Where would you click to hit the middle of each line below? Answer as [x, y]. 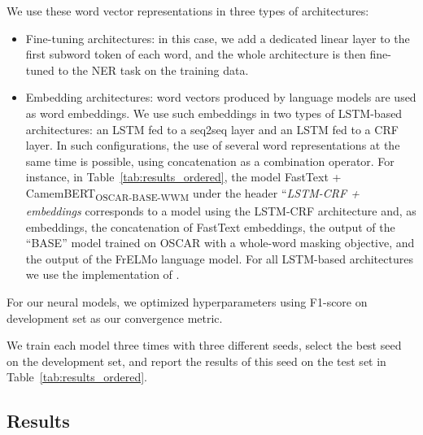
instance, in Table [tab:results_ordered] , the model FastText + [183, 177]
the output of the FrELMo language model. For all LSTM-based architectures [219, 258]
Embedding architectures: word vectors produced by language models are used [221, 97]
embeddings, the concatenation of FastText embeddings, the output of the [210, 226]
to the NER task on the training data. [153, 70]
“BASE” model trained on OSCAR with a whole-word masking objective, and [220, 243]
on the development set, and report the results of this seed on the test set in [196, 361]
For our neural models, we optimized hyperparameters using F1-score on [187, 302]
